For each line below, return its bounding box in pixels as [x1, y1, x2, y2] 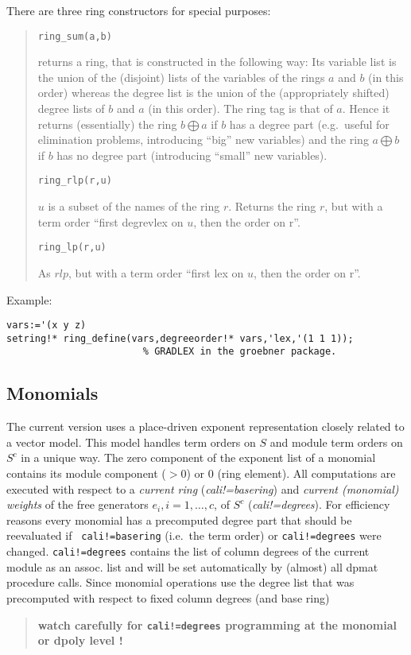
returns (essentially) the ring [37, 115, 177, 132]
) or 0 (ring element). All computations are [186, 465, 396, 482]
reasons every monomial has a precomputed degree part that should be [6, 511, 352, 528]
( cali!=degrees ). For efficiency [247, 496, 390, 513]
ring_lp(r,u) [37, 242, 107, 254]
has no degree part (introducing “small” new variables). [56, 146, 328, 163]
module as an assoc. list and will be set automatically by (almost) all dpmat [6, 558, 378, 575]
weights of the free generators [6, 496, 149, 513]
